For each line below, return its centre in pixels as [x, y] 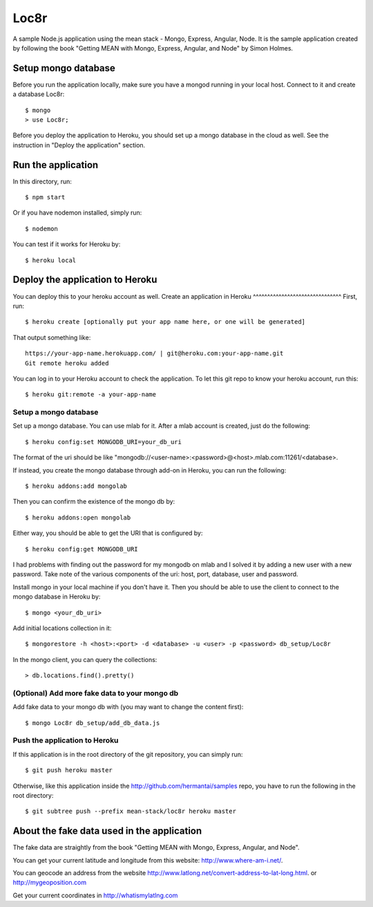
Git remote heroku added [67, 363]
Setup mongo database [64, 68]
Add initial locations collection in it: [62, 628]
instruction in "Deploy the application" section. [79, 145]
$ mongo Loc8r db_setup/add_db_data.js [93, 723]
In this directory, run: [42, 181]
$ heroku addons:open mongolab [78, 517]
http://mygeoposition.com [50, 883]
